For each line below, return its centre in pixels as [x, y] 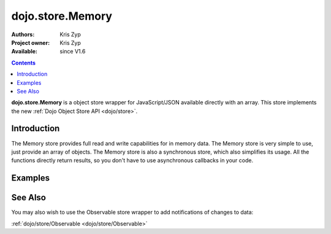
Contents [24, 63]
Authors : [23, 34]
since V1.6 [73, 52]
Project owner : [31, 42]
